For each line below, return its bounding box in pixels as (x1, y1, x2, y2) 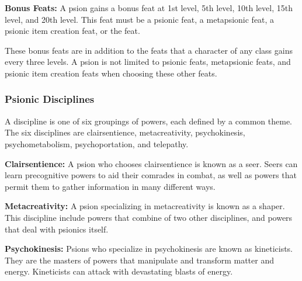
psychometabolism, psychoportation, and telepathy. (5, 137, 189, 150)
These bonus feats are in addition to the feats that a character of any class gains (5, 44, 293, 56)
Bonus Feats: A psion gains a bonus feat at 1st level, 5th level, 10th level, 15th (5, 2, 293, 13)
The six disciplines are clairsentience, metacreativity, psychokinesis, (5, 126, 245, 138)
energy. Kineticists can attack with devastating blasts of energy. (5, 265, 233, 277)
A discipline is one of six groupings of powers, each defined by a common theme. (5, 115, 292, 127)
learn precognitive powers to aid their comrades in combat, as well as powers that (5, 169, 297, 181)
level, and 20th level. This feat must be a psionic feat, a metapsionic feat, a (5, 13, 275, 25)
